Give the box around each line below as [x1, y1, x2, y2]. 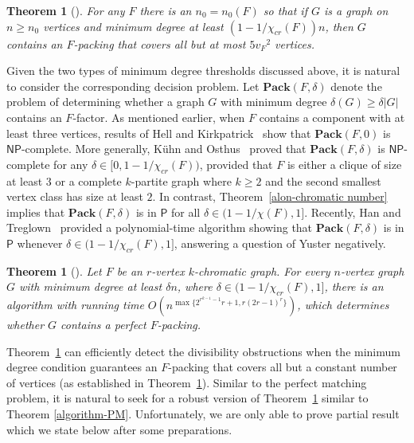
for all [170, 203, 201, 220]
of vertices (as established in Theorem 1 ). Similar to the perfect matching [6, 374, 367, 390]
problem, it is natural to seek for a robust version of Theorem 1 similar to [6, 390, 369, 406]
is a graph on [324, 2, 389, 18]
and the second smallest [265, 172, 381, 189]
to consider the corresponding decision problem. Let [6, 77, 260, 94]
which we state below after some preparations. [6, 421, 232, 437]
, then [325, 18, 353, 34]
